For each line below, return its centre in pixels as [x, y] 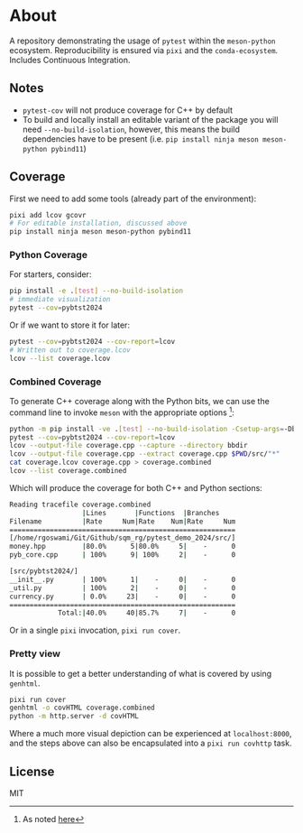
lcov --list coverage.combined [68, 471]
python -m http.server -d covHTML [74, 717]
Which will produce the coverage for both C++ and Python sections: [136, 487]
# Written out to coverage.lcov [70, 350]
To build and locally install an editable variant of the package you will [150, 119]
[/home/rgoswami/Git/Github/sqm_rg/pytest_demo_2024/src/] [123, 538]
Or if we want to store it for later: [70, 325]
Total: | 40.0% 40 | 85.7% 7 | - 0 [147, 613]
